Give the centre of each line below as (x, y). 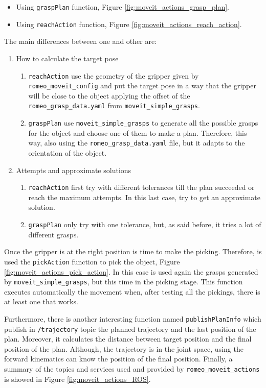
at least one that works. (41, 301)
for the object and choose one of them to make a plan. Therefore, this (138, 132)
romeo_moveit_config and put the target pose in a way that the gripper (142, 86)
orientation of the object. (68, 152)
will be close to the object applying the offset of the (109, 95)
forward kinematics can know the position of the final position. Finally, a (118, 359)
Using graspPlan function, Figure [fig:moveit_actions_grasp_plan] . (123, 7)
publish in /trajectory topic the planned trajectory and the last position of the (130, 329)
